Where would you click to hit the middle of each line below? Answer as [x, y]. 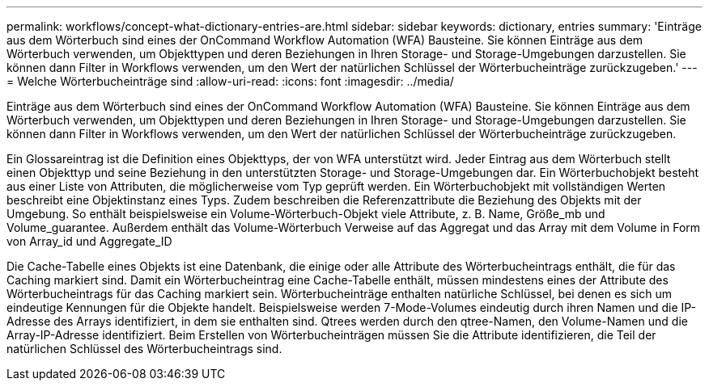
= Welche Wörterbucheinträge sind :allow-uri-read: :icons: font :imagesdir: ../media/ [230, 81]
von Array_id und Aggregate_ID [89, 241]
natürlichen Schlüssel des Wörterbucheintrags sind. [144, 349]
